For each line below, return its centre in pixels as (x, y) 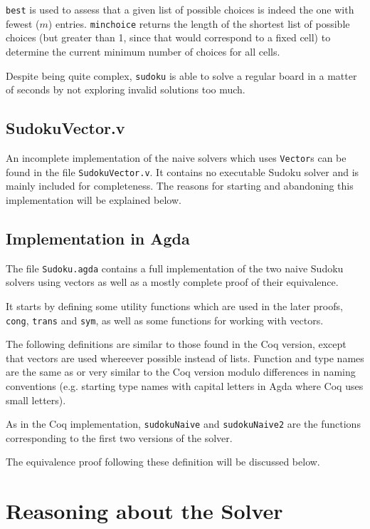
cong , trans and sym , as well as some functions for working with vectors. (165, 320)
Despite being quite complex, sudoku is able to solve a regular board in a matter (181, 75)
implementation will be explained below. (94, 199)
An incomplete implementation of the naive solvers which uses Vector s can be (176, 157)
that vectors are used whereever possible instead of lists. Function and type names (185, 358)
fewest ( (23, 23)
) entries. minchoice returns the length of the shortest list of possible (199, 23)
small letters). (36, 400)
